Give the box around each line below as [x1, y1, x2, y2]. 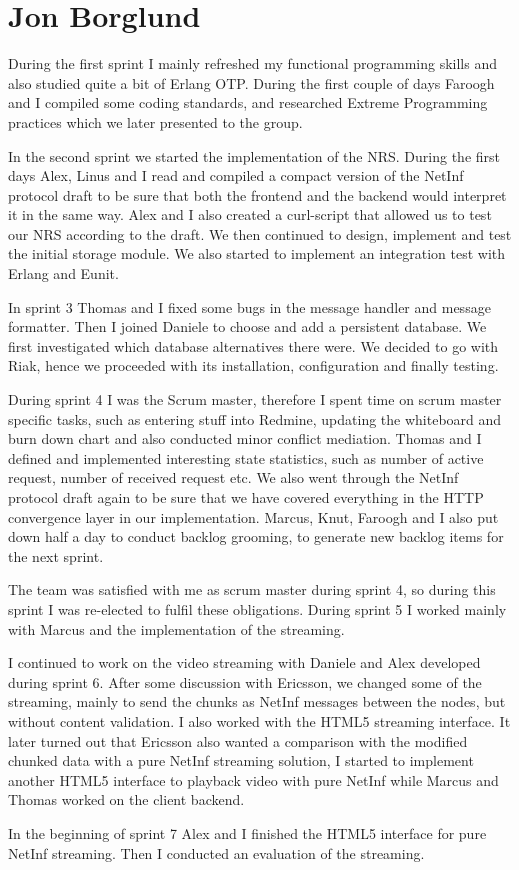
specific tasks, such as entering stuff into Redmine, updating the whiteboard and [8, 408, 502, 429]
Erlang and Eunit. [8, 263, 119, 284]
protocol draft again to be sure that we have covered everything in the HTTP [8, 487, 484, 507]
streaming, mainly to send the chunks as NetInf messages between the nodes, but [8, 691, 506, 712]
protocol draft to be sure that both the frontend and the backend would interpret [8, 184, 507, 205]
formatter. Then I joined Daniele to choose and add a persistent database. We [8, 316, 487, 337]
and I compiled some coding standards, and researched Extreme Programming [8, 92, 488, 113]
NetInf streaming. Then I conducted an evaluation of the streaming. [8, 842, 425, 863]
